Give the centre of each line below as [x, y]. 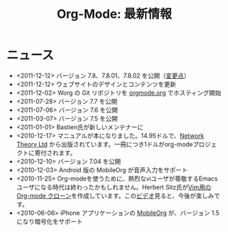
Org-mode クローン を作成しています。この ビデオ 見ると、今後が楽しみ [115, 196]
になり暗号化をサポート [49, 221]
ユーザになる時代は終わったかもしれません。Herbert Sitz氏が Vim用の [114, 187]
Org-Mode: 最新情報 [114, 14]
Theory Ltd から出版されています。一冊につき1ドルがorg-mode [104, 144]
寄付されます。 [55, 152]
